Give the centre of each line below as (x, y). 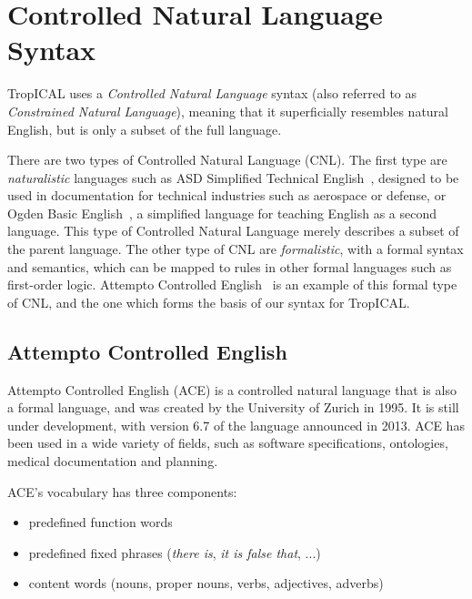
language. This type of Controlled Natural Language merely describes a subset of (233, 231)
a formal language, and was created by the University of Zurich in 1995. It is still (233, 407)
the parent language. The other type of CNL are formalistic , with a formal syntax (236, 249)
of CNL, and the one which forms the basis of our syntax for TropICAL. (209, 302)
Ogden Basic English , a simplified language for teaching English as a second (222, 213)
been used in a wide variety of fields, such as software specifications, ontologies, (228, 443)
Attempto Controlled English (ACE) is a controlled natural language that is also (232, 389)
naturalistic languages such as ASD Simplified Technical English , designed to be (233, 177)
